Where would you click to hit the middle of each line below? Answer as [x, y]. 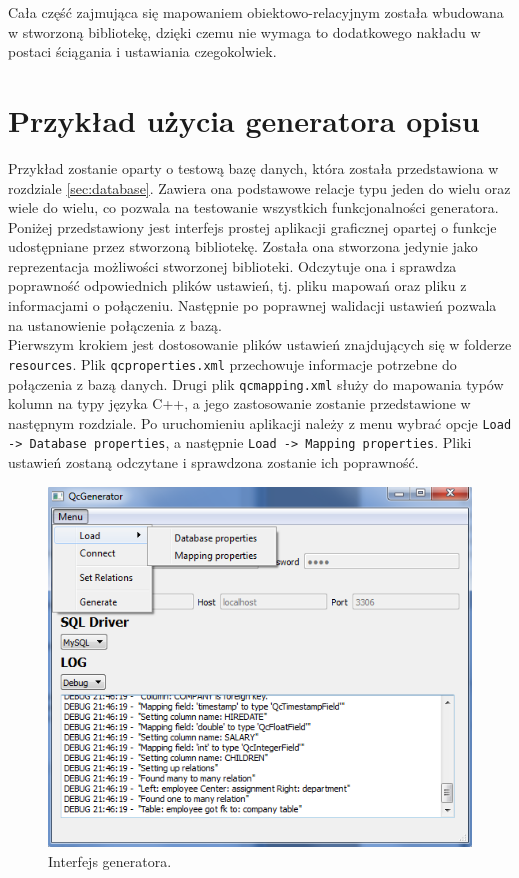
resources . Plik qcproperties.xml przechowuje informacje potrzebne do [232, 363]
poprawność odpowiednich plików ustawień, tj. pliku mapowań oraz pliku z [237, 285]
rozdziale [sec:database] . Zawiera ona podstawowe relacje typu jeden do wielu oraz [259, 187]
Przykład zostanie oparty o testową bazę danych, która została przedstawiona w [253, 167]
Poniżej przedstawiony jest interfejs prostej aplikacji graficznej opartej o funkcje [252, 226]
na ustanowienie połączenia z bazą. [115, 324]
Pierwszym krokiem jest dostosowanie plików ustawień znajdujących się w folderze [260, 344]
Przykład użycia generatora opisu [244, 119]
